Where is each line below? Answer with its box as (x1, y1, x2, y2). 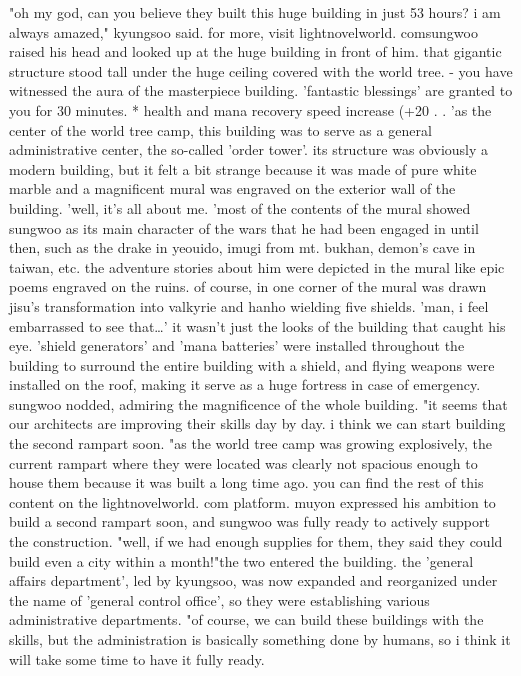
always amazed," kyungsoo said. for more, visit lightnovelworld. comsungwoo (9, 21, 478, 42)
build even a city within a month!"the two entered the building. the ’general (9, 550, 474, 571)
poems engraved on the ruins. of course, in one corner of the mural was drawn (9, 276, 487, 297)
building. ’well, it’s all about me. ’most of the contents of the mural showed (9, 197, 471, 218)
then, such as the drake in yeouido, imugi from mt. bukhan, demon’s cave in (9, 237, 476, 258)
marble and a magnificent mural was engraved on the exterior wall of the (9, 178, 456, 199)
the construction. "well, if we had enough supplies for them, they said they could (9, 531, 503, 552)
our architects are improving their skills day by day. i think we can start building (9, 413, 506, 434)
